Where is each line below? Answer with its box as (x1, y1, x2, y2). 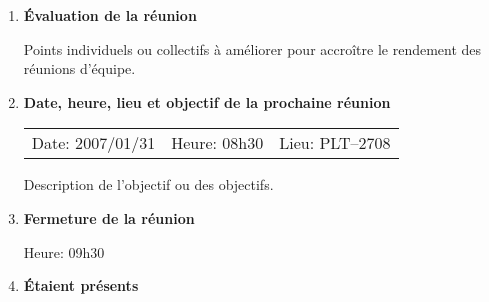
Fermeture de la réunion (23, 207, 195, 228)
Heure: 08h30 (171, 131, 264, 155)
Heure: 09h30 (23, 241, 105, 262)
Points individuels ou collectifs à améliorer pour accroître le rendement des (23, 38, 482, 59)
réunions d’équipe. (23, 58, 136, 79)
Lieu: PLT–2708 (279, 131, 391, 155)
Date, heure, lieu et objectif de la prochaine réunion (23, 91, 391, 112)
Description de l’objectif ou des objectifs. (23, 174, 274, 195)
